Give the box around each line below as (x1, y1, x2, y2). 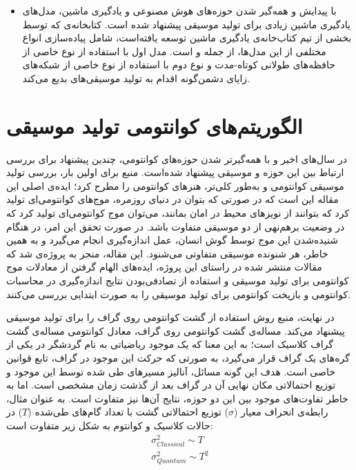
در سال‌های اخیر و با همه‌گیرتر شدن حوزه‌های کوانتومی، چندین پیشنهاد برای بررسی (6, 151, 347, 166)
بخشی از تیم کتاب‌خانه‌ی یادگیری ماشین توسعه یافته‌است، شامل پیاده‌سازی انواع (22, 30, 352, 45)
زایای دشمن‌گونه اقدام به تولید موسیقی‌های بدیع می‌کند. (22, 70, 250, 85)
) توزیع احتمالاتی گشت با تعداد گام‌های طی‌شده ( (28, 404, 229, 419)
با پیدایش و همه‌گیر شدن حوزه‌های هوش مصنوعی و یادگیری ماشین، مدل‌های (22, 3, 337, 17)
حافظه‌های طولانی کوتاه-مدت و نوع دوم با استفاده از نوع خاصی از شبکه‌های (22, 57, 335, 72)
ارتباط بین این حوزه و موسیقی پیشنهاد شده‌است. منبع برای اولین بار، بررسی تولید (6, 165, 344, 179)
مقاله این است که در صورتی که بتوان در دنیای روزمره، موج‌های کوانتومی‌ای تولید (6, 192, 339, 206)
